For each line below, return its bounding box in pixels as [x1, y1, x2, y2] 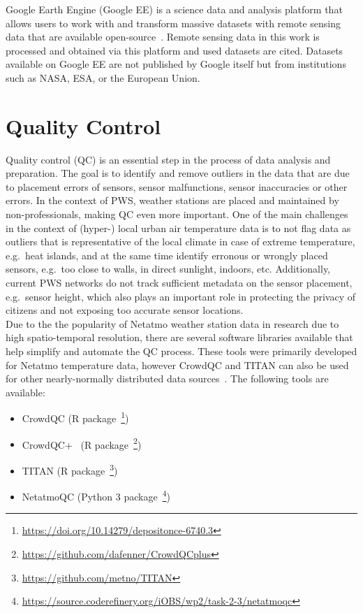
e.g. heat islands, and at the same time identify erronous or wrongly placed [6, 247, 328, 262]
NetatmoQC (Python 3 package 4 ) [22, 487, 170, 503]
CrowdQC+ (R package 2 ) [22, 435, 142, 452]
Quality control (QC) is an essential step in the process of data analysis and [6, 152, 331, 166]
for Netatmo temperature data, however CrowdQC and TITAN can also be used [6, 357, 349, 372]
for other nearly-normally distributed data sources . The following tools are [6, 371, 329, 386]
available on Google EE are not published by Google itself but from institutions [6, 57, 346, 71]
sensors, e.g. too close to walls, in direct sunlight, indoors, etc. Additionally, [6, 261, 331, 276]
